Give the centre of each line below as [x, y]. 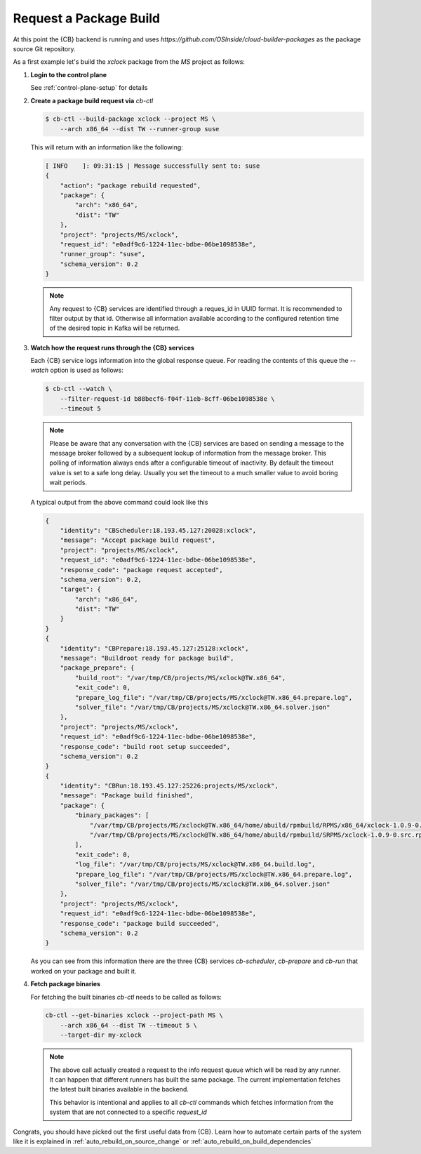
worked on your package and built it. [83, 971]
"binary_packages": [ [112, 815]
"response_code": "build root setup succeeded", [145, 747]
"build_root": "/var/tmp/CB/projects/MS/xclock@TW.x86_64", [180, 678]
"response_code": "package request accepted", [142, 570]
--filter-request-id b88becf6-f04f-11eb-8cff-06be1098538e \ [167, 399]
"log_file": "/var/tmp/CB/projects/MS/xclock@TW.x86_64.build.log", [195, 864]
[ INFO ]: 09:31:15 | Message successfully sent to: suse [153, 166]
